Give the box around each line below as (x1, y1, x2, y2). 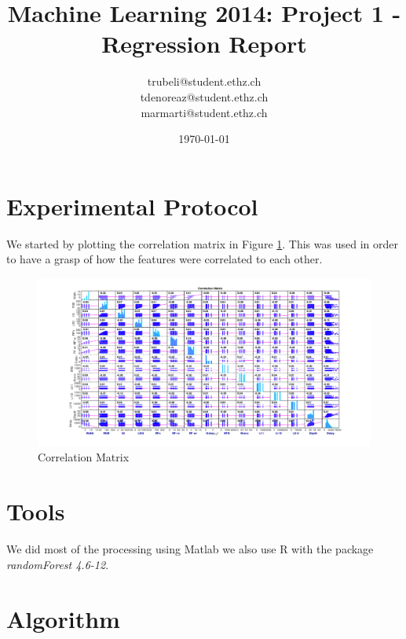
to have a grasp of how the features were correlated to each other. (6, 251, 323, 267)
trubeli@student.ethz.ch (147, 73, 262, 90)
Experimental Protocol (6, 189, 258, 222)
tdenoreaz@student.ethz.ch (140, 88, 269, 105)
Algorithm (6, 602, 120, 634)
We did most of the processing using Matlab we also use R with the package (6, 541, 374, 557)
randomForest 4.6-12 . (6, 556, 109, 572)
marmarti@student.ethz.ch (141, 104, 268, 120)
